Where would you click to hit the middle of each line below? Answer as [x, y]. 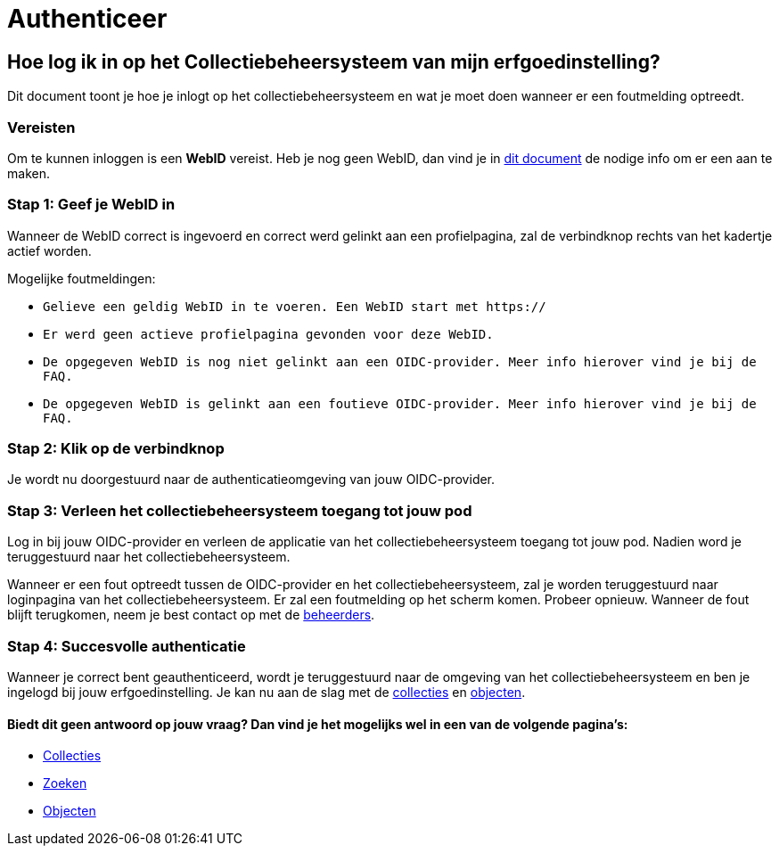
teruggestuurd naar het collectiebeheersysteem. [149, 557]
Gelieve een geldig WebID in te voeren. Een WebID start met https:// [295, 306]
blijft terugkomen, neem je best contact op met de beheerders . [191, 615]
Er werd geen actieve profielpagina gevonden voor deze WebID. [268, 334]
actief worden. [49, 250]
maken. [29, 173]
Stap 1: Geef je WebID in [91, 205]
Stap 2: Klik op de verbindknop [116, 449]
